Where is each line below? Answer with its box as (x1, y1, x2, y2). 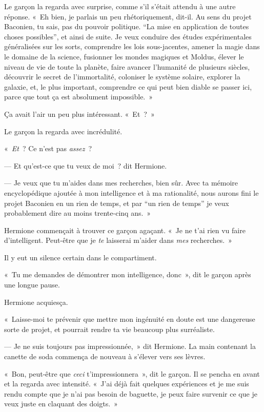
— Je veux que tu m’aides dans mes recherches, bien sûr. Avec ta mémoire (4, 177, 238, 188)
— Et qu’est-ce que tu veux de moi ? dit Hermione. (4, 160, 167, 171)
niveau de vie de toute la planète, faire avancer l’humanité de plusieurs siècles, (4, 61, 250, 72)
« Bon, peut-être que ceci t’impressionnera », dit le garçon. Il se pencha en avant (4, 368, 260, 379)
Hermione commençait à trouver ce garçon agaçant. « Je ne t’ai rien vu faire (4, 224, 246, 235)
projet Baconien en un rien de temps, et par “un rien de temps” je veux (4, 197, 229, 208)
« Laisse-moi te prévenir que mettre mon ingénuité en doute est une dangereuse (4, 314, 255, 324)
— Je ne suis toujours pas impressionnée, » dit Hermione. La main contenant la (4, 341, 256, 352)
